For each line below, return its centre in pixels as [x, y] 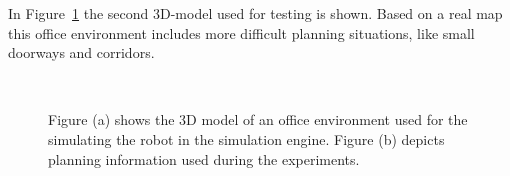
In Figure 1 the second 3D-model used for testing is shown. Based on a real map [255, 13]
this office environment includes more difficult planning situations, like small [241, 32]
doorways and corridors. [81, 52]
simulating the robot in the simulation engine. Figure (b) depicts [246, 138]
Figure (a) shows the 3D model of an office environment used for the [258, 119]
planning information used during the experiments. [204, 158]
